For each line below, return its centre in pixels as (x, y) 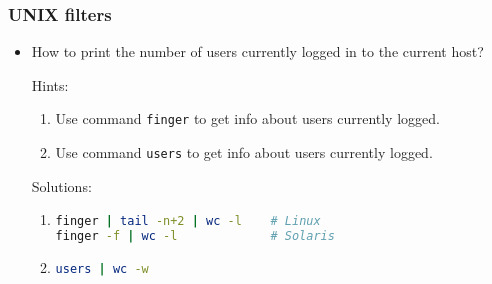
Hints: (50, 84)
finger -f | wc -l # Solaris (195, 236)
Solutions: (61, 185)
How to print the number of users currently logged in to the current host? (257, 51)
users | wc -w (102, 269)
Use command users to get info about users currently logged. (244, 152)
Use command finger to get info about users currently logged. (247, 118)
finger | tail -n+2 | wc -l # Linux (188, 221)
